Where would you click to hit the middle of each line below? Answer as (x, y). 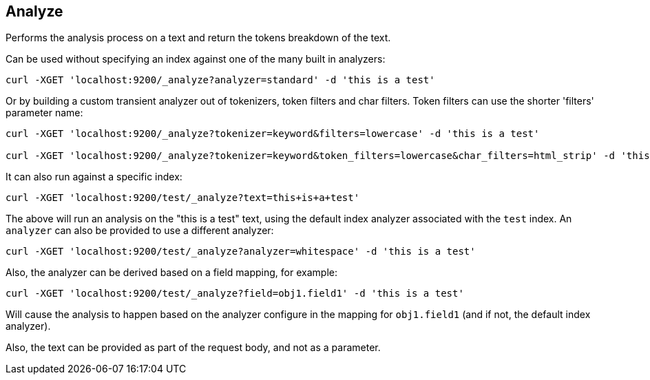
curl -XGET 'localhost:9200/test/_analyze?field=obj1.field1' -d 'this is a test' (235, 294)
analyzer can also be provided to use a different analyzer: (140, 231)
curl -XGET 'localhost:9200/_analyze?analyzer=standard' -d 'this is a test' (220, 80)
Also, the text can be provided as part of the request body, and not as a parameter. (193, 348)
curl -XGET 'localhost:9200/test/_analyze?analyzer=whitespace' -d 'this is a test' (241, 252)
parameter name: (44, 113)
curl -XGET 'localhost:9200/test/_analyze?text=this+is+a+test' (183, 198)
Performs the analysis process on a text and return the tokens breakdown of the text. (198, 38)
